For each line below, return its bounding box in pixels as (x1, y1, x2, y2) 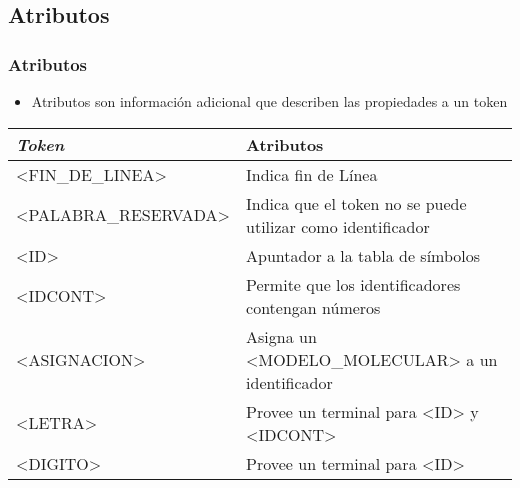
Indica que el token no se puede (246, 191, 467, 215)
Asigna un (246, 324, 317, 348)
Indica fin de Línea (246, 162, 378, 186)
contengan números (246, 295, 381, 319)
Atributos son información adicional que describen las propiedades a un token (31, 91, 508, 111)
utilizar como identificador (246, 214, 430, 238)
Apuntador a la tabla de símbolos (246, 243, 481, 267)
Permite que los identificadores (246, 272, 461, 296)
